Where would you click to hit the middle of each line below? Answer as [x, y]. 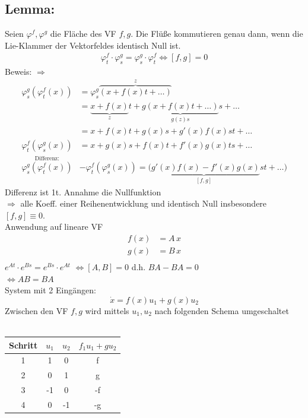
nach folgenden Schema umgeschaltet [222, 310]
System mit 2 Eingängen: [50, 290]
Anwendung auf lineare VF [54, 227]
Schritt [23, 345]
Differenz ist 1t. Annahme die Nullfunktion [83, 191]
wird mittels [107, 310]
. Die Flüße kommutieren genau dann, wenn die [217, 34]
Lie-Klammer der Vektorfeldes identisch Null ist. [93, 45]
